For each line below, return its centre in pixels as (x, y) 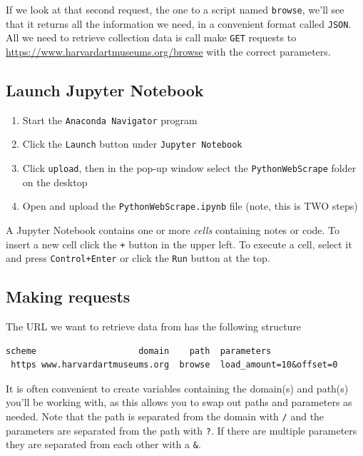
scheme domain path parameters (139, 351)
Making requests (68, 297)
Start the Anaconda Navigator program (110, 120)
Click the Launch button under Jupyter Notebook (132, 144)
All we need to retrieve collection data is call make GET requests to (151, 37)
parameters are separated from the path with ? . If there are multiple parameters (181, 430)
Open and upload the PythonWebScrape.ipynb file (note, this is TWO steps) (190, 206)
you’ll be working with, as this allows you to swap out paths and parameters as (179, 402)
